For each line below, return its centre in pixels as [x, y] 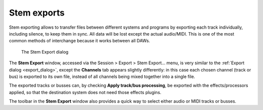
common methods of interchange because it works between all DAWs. [80, 41]
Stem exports [37, 13]
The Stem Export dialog [45, 52]
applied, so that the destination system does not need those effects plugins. [85, 92]
